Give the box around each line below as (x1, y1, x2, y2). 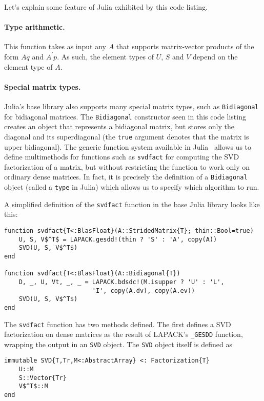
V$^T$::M (18, 383, 48, 390)
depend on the (193, 51, 238, 62)
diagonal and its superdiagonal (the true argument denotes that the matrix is (4, 131, 249, 142)
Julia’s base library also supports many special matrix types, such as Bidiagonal (4, 101, 259, 111)
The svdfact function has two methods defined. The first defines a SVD (4, 318, 231, 329)
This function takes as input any (4, 41, 106, 52)
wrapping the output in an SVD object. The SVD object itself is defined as (4, 338, 232, 349)
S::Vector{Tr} (18, 374, 67, 382)
